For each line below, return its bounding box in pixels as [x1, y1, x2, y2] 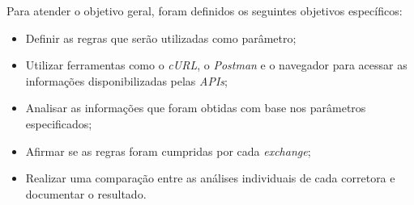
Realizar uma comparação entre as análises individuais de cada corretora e [25, 169, 395, 186]
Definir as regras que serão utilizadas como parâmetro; [25, 29, 297, 46]
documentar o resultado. [25, 185, 147, 202]
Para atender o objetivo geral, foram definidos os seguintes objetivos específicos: [6, 2, 403, 19]
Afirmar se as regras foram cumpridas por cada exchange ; [25, 142, 311, 159]
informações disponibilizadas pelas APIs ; [25, 72, 228, 89]
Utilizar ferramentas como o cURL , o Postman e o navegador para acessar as [25, 56, 408, 73]
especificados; [25, 115, 92, 132]
